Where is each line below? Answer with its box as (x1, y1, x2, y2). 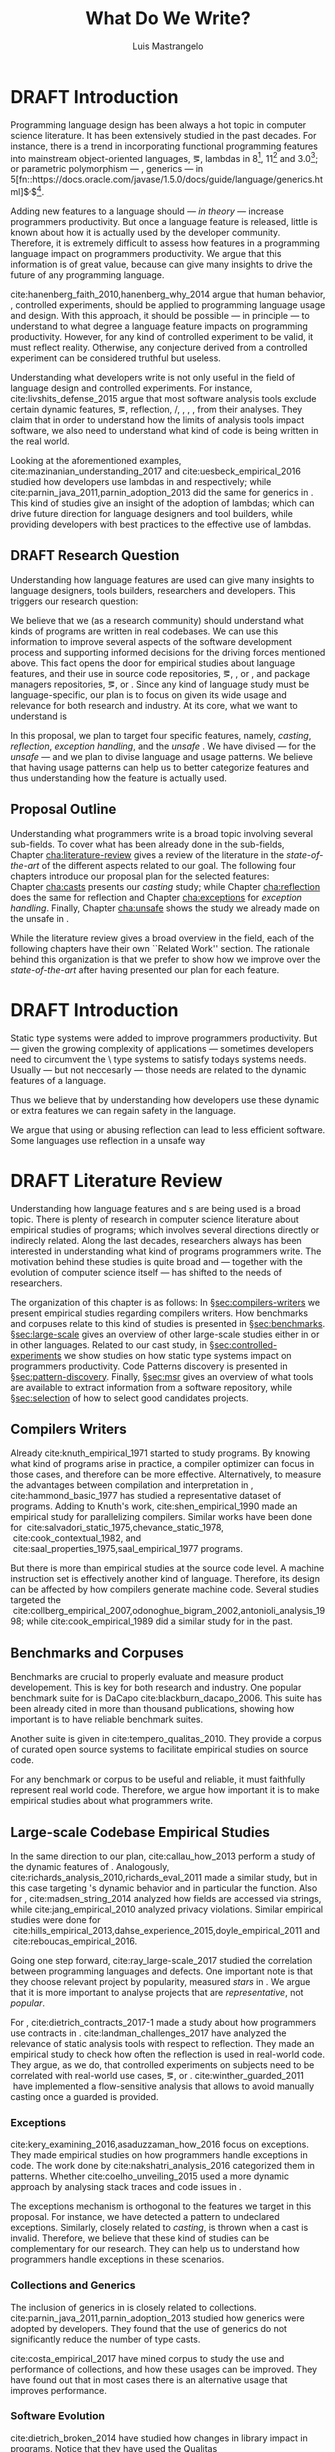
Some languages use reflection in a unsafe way (10, 1134, 206, 1146)
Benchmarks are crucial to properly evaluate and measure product (10, 1671, 284, 1683)
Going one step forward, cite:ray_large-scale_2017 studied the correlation (10, 1954, 313, 1966)
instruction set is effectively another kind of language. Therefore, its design (10, 1573, 320, 1585)
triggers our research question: (10, 595, 139, 607)
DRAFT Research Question (10, 547, 180, 564)
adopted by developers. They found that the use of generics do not (10, 2322, 288, 2334)
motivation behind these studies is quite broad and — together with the (10, 1255, 303, 1267)
